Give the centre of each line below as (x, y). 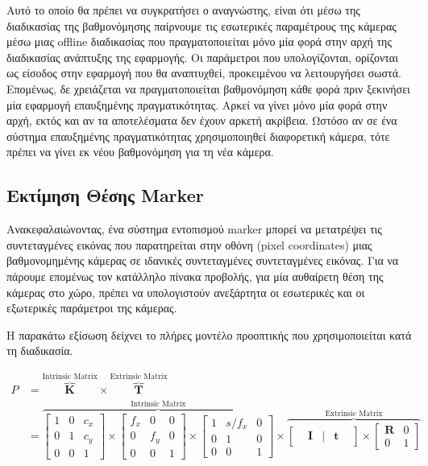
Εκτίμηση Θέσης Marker (105, 195)
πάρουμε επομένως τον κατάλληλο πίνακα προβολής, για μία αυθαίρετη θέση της (195, 276)
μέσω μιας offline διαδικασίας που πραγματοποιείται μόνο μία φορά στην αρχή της (199, 41)
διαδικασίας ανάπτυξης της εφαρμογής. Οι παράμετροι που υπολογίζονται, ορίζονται (202, 57)
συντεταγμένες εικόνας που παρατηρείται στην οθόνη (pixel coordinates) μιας (189, 244)
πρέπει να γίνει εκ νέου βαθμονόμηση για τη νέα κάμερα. (140, 152)
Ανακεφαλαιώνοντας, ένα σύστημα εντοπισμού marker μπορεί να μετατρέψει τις (194, 229)
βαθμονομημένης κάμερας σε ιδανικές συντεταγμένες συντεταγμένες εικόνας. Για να (203, 260)
